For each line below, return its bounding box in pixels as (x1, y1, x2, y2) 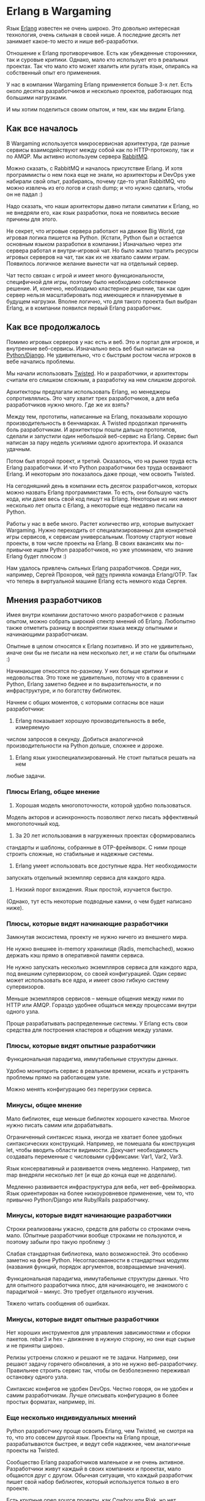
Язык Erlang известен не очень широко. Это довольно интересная (6, 24, 180, 32)
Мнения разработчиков (6, 595, 102, 605)
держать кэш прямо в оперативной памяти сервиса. (6, 951, 145, 959)
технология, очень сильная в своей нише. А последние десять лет (6, 31, 181, 38)
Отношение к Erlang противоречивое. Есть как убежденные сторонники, (6, 49, 198, 56)
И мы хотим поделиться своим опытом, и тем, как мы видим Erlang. (6, 105, 185, 113)
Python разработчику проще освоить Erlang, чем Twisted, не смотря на (6, 1428, 194, 1435)
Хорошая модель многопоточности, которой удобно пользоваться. (15, 801, 192, 809)
